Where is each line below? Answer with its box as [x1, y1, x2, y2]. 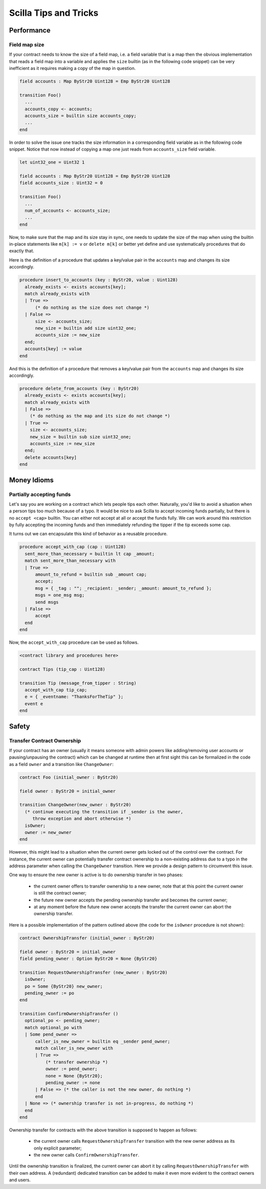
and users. [9, 1177, 31, 1183]
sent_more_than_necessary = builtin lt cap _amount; [25, 551, 155, 557]
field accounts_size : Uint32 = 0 [19, 180, 103, 186]
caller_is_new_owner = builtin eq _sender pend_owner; [35, 1038, 170, 1044]
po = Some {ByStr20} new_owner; [25, 983, 103, 989]
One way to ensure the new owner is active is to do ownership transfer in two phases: [9, 872, 183, 878]
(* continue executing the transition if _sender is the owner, [25, 809, 183, 815]
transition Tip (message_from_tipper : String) [19, 680, 136, 686]
